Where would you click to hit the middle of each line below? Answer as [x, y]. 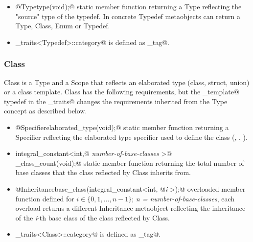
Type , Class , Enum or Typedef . [63, 26]
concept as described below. [46, 111]
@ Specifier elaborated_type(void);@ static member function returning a [122, 127]
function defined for [45, 198]
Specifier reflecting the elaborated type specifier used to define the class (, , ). [131, 137]
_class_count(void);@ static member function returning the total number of [130, 163]
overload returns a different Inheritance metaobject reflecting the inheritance [130, 208]
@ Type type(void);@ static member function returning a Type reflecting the [128, 6]
